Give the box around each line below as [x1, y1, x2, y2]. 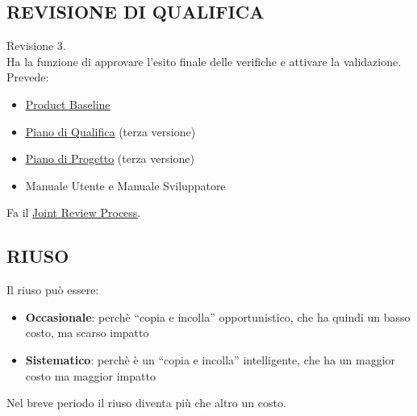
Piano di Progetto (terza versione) [25, 150, 194, 167]
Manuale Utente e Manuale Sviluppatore [25, 177, 226, 193]
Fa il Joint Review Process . [6, 204, 141, 221]
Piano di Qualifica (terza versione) [25, 123, 196, 139]
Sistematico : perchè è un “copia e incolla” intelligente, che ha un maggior [25, 351, 396, 368]
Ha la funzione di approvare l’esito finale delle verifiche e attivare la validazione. [6, 52, 402, 69]
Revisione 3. [6, 37, 66, 54]
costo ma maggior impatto [25, 367, 156, 384]
